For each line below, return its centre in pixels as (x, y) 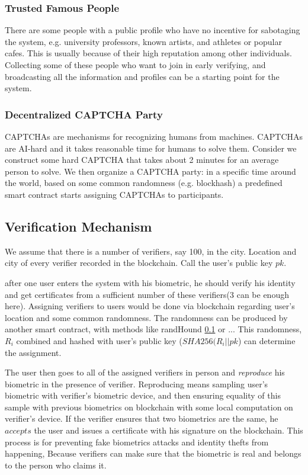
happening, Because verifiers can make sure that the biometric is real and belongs (153, 453)
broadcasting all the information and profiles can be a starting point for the (142, 76)
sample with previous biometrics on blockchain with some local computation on (149, 407)
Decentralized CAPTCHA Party (84, 114)
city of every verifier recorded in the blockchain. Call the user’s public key (139, 263)
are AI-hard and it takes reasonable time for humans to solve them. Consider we (151, 148)
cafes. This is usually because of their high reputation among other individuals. (148, 53)
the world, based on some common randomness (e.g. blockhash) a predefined (144, 183)
